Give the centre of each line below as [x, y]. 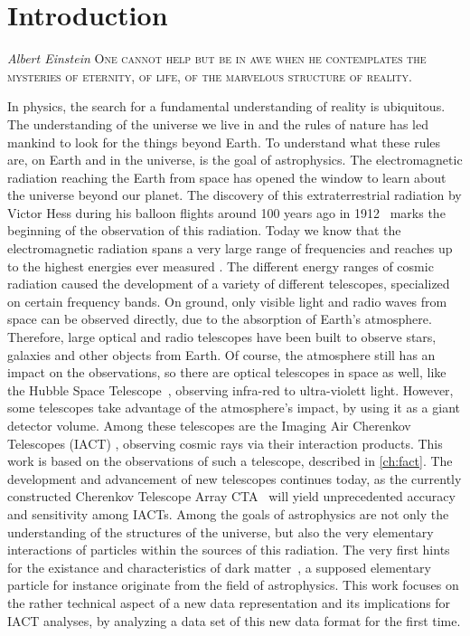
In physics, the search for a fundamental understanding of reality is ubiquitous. [226, 106]
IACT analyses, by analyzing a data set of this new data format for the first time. [234, 620]
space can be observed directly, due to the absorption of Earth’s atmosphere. [220, 319]
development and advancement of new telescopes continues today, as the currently [235, 478]
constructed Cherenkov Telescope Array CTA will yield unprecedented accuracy [231, 496]
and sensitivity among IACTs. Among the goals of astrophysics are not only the [228, 513]
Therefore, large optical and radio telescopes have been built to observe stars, [222, 337]
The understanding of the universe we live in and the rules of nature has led [218, 123]
